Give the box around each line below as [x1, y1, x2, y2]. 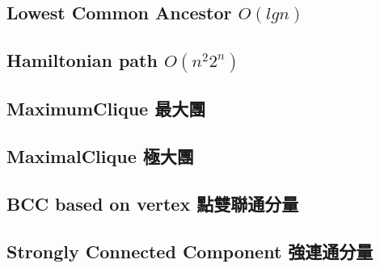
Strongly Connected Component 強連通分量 [6, 238, 374, 263]
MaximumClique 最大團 [6, 96, 206, 121]
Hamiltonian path [6, 48, 158, 73]
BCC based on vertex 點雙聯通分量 [6, 191, 299, 216]
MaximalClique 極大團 [6, 144, 194, 169]
